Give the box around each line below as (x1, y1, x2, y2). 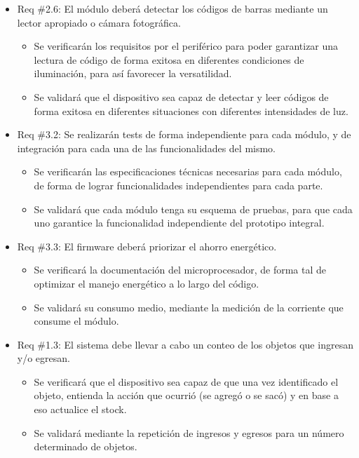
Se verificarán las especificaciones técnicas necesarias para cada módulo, (34, 164, 342, 179)
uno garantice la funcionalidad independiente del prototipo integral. (34, 215, 325, 230)
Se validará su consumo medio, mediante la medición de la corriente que (34, 299, 344, 314)
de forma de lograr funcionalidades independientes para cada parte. (34, 177, 323, 192)
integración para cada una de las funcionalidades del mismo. (17, 140, 276, 155)
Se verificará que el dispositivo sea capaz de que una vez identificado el (34, 374, 339, 389)
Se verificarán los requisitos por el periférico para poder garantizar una (34, 39, 339, 53)
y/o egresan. (17, 351, 70, 365)
